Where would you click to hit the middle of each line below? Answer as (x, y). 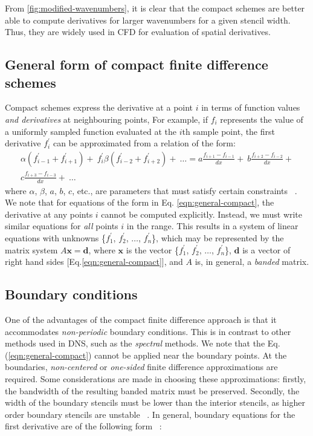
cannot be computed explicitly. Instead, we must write (202, 214)
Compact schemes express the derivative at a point (99, 107)
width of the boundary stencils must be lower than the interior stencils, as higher (155, 402)
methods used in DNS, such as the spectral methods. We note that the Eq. (143, 343)
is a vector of (266, 249)
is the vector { (152, 249)
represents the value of (262, 119)
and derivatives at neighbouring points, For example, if (106, 119)
